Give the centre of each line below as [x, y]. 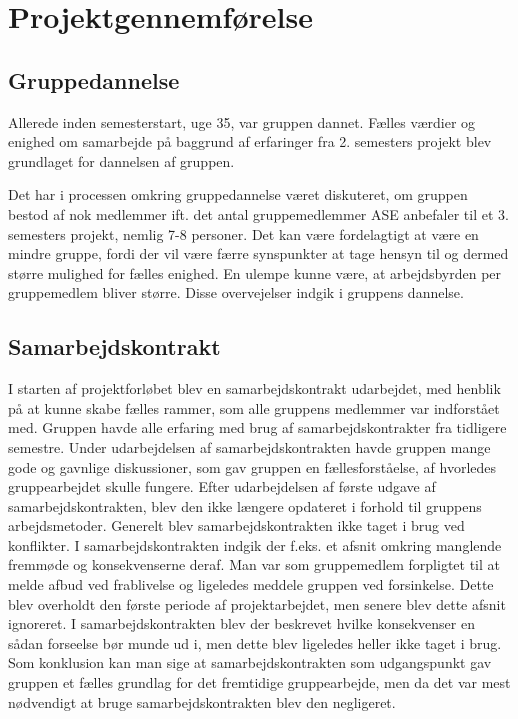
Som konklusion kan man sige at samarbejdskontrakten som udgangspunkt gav [250, 662]
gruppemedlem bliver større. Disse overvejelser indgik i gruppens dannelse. [236, 292]
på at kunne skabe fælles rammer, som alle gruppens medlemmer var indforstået [254, 407]
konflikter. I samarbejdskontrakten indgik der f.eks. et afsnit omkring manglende [255, 544]
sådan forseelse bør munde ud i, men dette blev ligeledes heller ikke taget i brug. [255, 642]
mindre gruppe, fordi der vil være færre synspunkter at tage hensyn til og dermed [258, 253]
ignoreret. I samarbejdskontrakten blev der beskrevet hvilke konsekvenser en [241, 623]
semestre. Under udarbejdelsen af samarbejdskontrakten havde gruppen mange [249, 446]
